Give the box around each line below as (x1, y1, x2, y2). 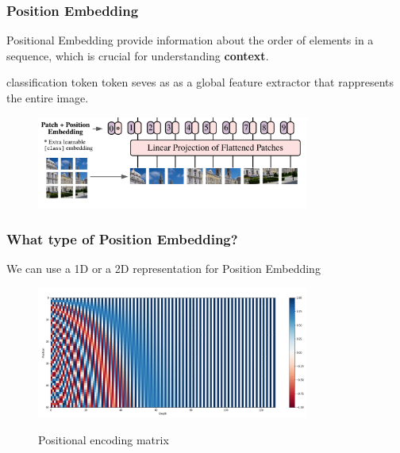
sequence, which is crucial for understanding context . (6, 47, 269, 63)
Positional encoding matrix (38, 432, 169, 448)
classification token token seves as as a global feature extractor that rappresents (6, 74, 394, 90)
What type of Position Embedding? (6, 229, 238, 249)
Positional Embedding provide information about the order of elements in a (6, 32, 374, 48)
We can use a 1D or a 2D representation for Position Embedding (6, 260, 321, 277)
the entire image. (6, 90, 89, 106)
